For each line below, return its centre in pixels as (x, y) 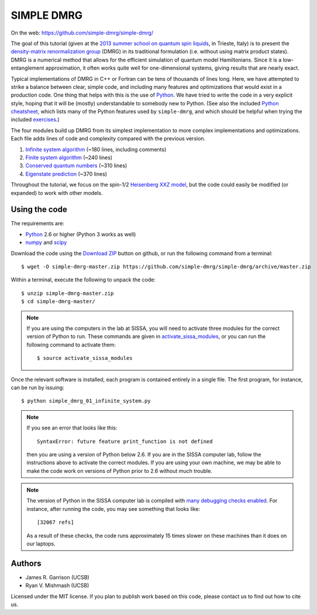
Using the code (39, 210)
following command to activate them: (71, 345)
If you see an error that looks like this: (72, 428)
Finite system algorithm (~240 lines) (69, 157)
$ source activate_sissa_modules (85, 358)
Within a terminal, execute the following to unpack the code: (83, 280)
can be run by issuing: (37, 387)
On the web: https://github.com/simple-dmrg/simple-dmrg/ (82, 33)
